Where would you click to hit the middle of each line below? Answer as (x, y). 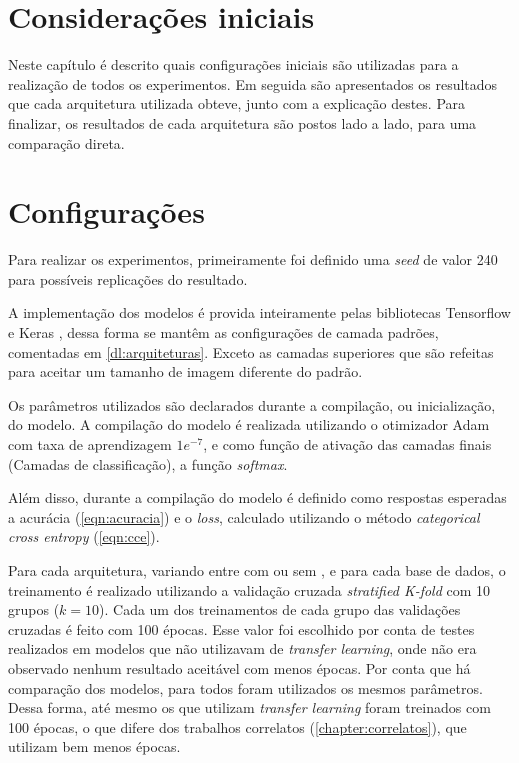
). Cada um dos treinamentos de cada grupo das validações (280, 609)
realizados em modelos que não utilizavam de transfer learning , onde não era (242, 648)
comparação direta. (66, 142)
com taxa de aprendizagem (90, 443)
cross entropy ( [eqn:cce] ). (84, 536)
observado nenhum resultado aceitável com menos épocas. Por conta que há (239, 667)
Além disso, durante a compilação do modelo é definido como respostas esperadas (257, 497)
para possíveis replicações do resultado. (128, 278)
